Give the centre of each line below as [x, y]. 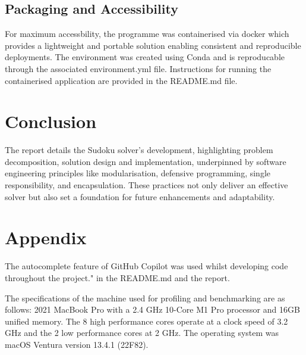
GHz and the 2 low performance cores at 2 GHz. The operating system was [142, 333]
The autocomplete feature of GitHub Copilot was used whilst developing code [146, 266]
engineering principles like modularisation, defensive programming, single [138, 173]
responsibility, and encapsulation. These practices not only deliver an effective [146, 185]
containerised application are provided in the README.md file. [121, 80]
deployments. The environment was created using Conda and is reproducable [145, 57]
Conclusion [51, 121]
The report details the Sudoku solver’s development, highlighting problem [139, 150]
